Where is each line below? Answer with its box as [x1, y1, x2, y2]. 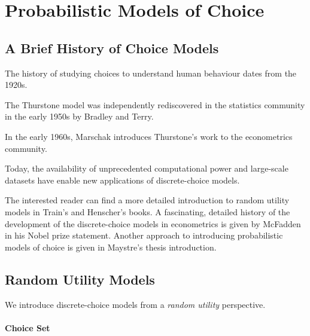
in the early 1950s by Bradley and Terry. [5, 110, 154, 123]
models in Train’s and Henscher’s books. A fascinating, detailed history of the [5, 205, 290, 218]
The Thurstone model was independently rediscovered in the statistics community [5, 98, 305, 111]
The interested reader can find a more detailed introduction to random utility [5, 194, 290, 206]
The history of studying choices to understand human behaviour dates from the [5, 66, 297, 79]
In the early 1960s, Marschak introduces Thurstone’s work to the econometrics [5, 130, 293, 142]
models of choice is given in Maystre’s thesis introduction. [5, 240, 217, 253]
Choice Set [5, 321, 50, 334]
